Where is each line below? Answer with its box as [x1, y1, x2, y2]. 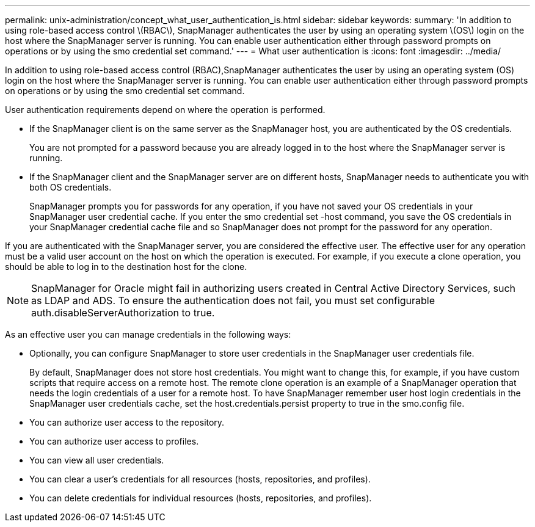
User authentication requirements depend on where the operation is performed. [5, 104, 326, 115]
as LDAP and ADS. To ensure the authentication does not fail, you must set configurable [31, 294, 435, 307]
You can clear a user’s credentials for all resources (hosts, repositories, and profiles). [29, 474, 371, 484]
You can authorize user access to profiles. [29, 436, 199, 446]
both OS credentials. [29, 182, 112, 192]
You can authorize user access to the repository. [29, 417, 225, 427]
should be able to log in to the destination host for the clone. [5, 261, 247, 272]
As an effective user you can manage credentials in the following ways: [5, 329, 291, 340]
